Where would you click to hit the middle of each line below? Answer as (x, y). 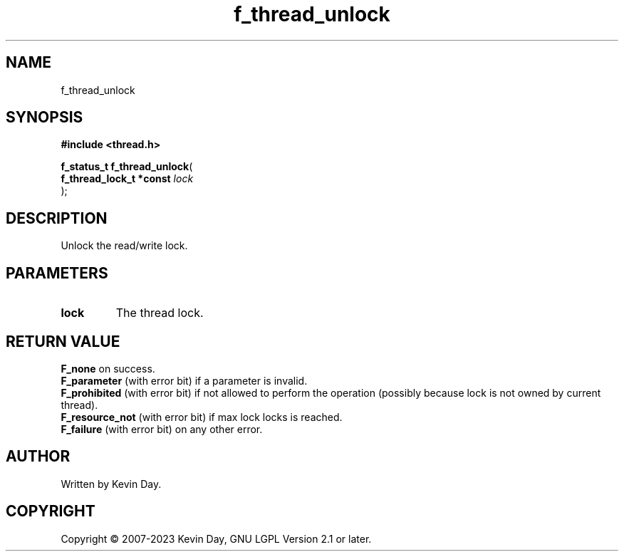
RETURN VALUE (63, 341)
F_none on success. (108, 368)
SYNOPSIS (45, 118)
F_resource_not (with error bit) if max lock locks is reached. (202, 417)
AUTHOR (38, 457)
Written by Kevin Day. (111, 484)
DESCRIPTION (57, 218)
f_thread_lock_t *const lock (127, 179)
